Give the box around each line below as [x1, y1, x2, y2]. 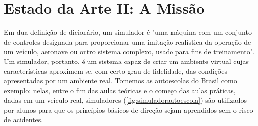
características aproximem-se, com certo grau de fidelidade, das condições [4, 65, 227, 76]
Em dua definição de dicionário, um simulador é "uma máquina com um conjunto [4, 27, 252, 37]
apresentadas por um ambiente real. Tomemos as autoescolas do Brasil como [4, 75, 237, 86]
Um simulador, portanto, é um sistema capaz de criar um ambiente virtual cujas [4, 56, 249, 66]
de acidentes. [4, 114, 43, 125]
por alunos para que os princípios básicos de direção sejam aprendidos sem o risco [4, 104, 253, 115]
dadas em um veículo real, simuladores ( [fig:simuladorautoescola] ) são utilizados [4, 95, 247, 105]
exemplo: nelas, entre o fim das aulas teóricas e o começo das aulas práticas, [4, 85, 236, 95]
